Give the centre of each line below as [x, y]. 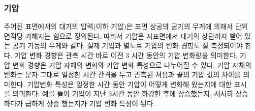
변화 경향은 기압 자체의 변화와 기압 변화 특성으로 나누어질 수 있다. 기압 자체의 [132, 65]
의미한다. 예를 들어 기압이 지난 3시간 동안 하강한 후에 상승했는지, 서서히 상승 [130, 94]
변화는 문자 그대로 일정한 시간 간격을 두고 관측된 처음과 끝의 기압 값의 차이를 [122, 74]
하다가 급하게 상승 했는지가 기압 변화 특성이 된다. [80, 103]
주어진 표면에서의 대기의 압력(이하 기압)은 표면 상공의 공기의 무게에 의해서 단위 [126, 26]
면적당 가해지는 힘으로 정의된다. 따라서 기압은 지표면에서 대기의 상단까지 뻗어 [123, 36]
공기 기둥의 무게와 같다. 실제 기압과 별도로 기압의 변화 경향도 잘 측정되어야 [127, 45]
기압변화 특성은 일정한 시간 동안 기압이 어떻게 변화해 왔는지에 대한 [129, 84]
